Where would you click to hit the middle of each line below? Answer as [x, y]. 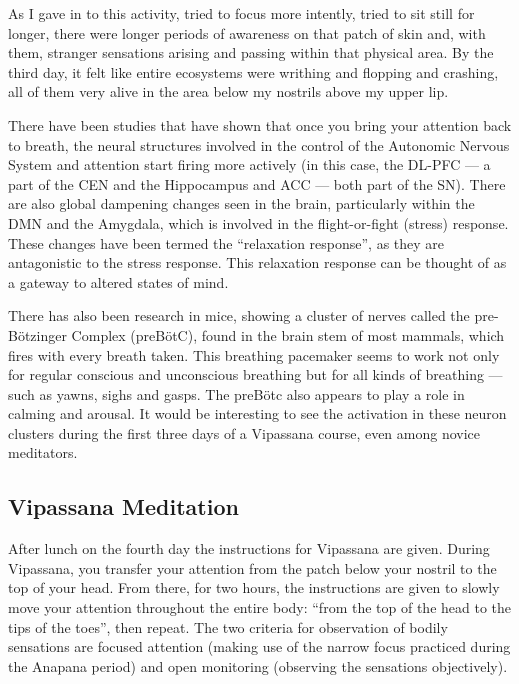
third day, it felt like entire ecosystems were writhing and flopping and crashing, [253, 71]
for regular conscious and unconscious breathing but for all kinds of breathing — [255, 374]
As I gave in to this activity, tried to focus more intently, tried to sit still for [241, 13]
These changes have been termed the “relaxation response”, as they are [226, 242]
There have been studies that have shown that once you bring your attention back [260, 124]
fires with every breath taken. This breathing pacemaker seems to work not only [254, 354]
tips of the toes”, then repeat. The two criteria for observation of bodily [228, 626]
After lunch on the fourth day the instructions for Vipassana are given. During [249, 548]
